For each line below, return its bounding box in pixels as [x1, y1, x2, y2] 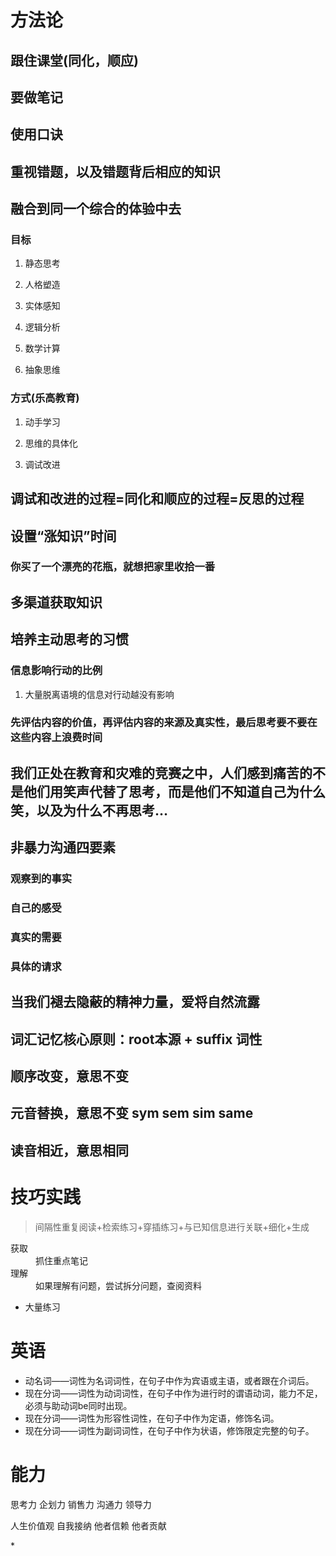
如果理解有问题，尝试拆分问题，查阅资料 [35, 1279, 202, 1291]
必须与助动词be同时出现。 [24, 1399, 133, 1411]
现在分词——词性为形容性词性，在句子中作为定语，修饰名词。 [24, 1412, 280, 1424]
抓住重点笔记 [35, 1254, 88, 1266]
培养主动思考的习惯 [10, 631, 129, 648]
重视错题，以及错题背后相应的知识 [10, 163, 221, 180]
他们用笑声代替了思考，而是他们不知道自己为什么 [23, 783, 326, 800]
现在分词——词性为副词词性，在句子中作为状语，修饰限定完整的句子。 [24, 1424, 315, 1436]
